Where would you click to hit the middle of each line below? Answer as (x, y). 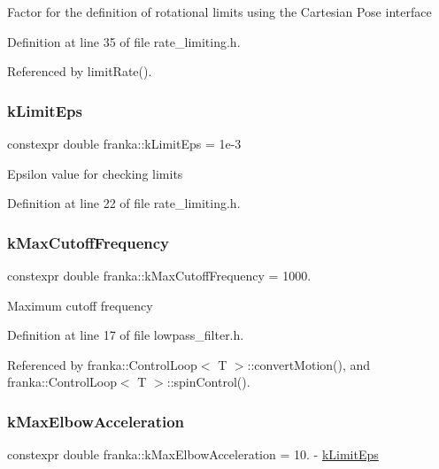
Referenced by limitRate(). (80, 71)
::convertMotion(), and (309, 364)
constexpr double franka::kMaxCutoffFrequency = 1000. (159, 275)
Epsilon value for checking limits (95, 173)
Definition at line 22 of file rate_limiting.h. (124, 203)
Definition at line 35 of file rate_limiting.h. (124, 41)
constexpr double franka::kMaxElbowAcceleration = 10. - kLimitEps (193, 454)
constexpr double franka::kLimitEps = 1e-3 (124, 143)
